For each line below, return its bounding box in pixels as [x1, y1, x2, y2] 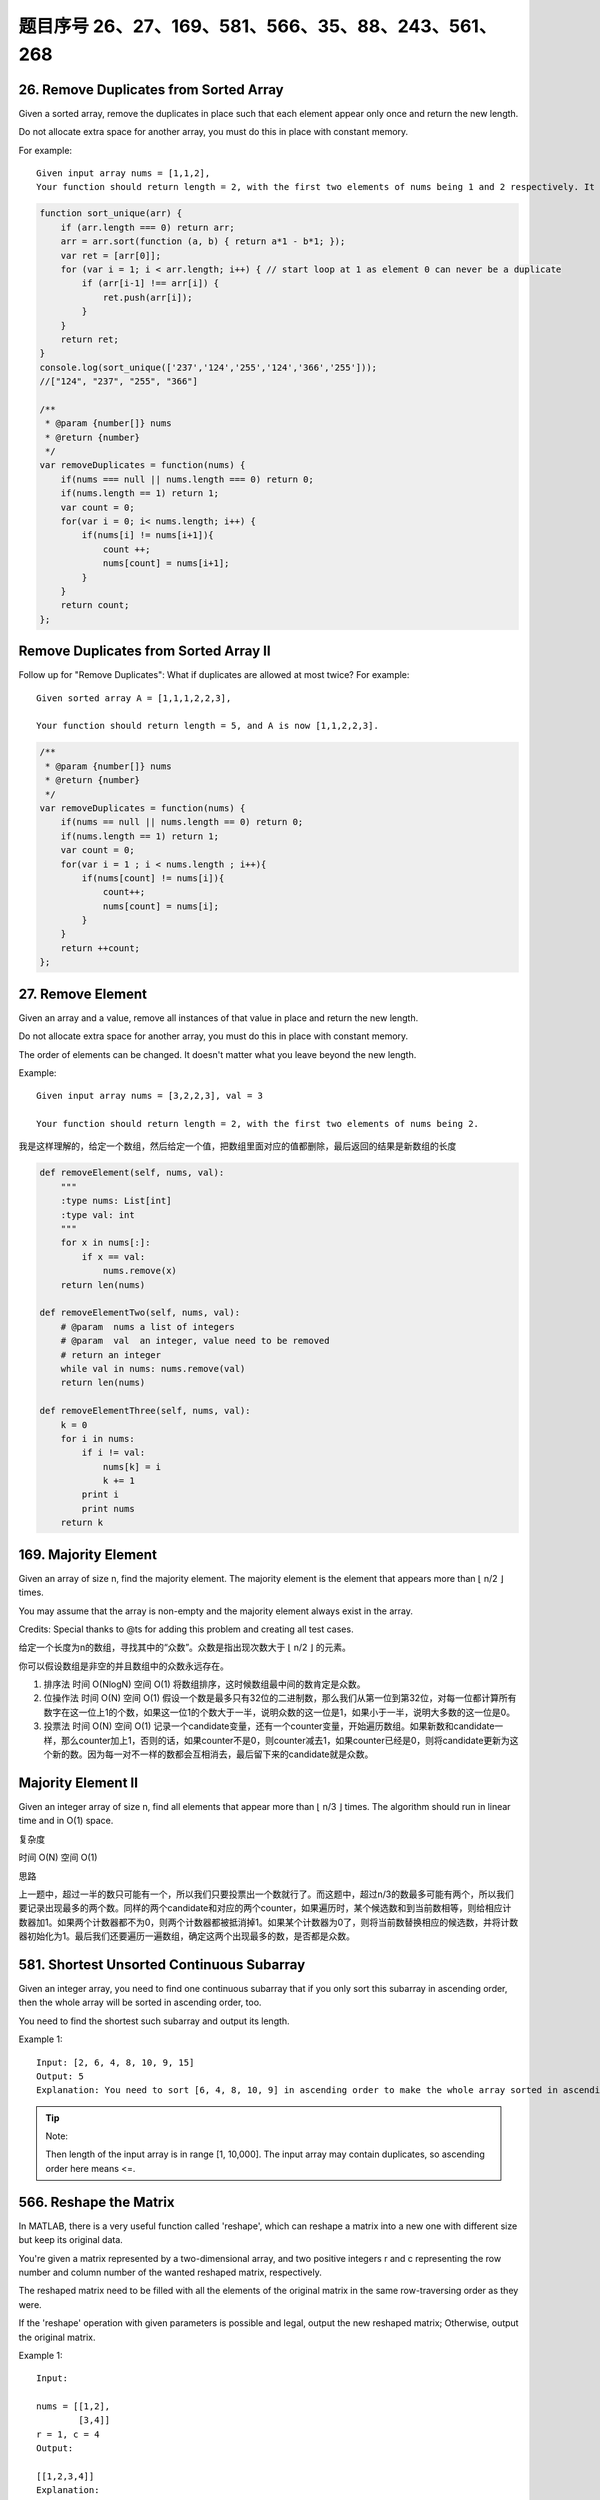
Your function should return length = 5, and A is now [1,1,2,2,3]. [36, 720, 379, 732]
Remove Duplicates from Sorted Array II [18, 643, 271, 660]
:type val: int [60, 1209, 135, 1220]
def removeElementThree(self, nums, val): [39, 1405, 251, 1417]
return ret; [60, 333, 120, 345]
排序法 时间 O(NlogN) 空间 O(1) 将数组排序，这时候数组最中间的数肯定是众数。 [43, 1678, 366, 1690]
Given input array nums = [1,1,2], [36, 168, 211, 179]
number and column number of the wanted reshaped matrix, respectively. [18, 2266, 322, 2278]
